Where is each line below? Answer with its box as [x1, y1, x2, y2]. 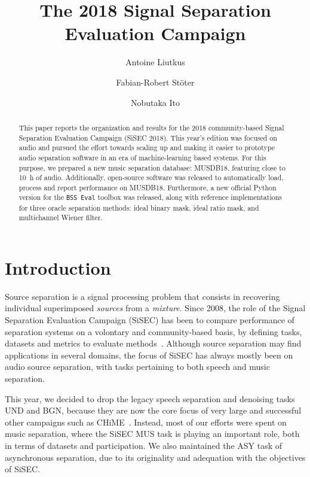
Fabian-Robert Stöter [116, 75, 195, 88]
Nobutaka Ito [130, 96, 180, 108]
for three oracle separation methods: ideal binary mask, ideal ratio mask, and [19, 202, 259, 212]
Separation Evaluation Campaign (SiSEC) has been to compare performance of [5, 314, 294, 326]
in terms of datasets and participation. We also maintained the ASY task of [5, 439, 283, 451]
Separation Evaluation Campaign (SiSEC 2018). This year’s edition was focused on [19, 132, 277, 142]
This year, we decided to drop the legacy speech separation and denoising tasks [5, 392, 295, 405]
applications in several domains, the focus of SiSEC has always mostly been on [5, 348, 293, 361]
